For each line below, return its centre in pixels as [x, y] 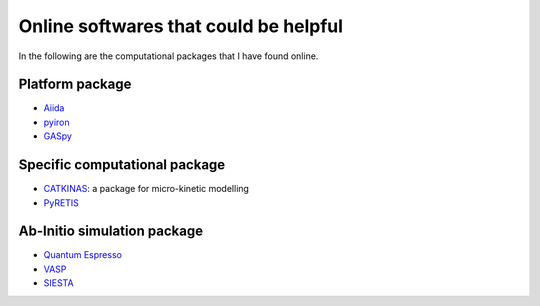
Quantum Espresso [82, 255]
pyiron [56, 122]
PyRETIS [61, 202]
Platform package [75, 84]
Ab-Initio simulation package [111, 231]
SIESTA [58, 283]
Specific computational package [122, 165]
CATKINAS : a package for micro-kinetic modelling [146, 189]
